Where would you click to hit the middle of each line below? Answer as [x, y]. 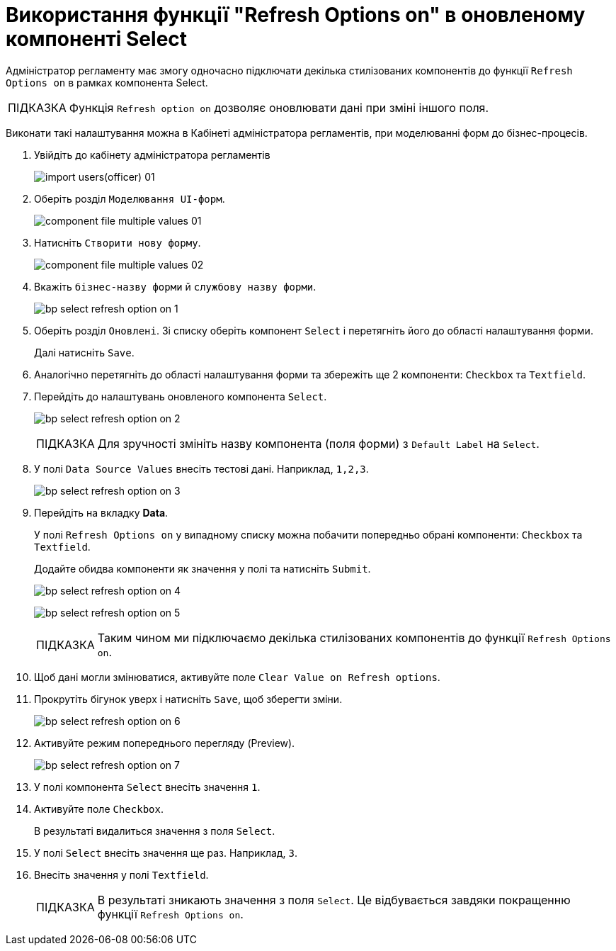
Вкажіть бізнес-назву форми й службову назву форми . [175, 286]
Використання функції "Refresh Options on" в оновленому [296, 15]
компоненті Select [97, 39]
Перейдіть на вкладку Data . [101, 512]
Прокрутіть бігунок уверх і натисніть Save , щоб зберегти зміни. [188, 699]
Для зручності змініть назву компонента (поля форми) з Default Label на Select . [318, 443]
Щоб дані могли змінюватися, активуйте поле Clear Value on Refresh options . [237, 677]
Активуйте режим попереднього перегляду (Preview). [165, 743]
